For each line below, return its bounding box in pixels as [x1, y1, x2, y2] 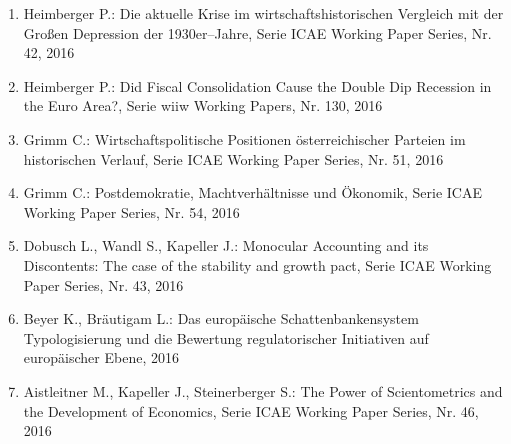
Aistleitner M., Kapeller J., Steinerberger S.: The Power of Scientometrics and [23, 380, 503, 401]
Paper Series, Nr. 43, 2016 [23, 274, 184, 295]
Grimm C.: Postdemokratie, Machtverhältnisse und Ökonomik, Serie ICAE [23, 182, 483, 203]
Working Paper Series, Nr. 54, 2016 [23, 201, 240, 222]
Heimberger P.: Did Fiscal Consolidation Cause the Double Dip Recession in [23, 75, 492, 96]
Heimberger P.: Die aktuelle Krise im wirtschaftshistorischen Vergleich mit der [23, 3, 504, 23]
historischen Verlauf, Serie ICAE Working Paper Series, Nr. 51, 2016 [23, 148, 444, 169]
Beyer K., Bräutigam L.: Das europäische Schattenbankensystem [23, 308, 419, 329]
